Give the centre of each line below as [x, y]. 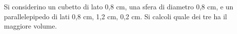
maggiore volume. [31, 26]
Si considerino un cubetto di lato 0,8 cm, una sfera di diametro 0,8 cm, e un [119, 6]
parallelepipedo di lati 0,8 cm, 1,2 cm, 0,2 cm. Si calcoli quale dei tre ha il [116, 16]
